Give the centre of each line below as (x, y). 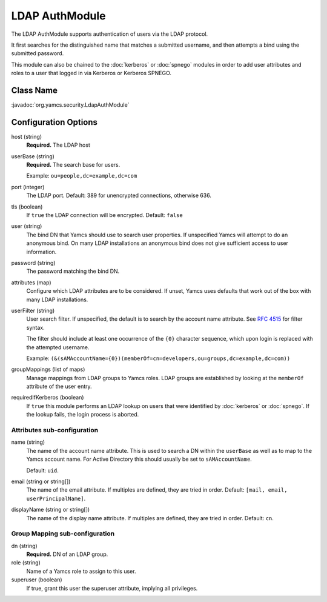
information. (41, 252)
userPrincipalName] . (56, 498)
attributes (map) (31, 283)
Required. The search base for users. (73, 165)
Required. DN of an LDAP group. (67, 554)
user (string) (27, 226)
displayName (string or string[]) (51, 510)
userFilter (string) (33, 310)
